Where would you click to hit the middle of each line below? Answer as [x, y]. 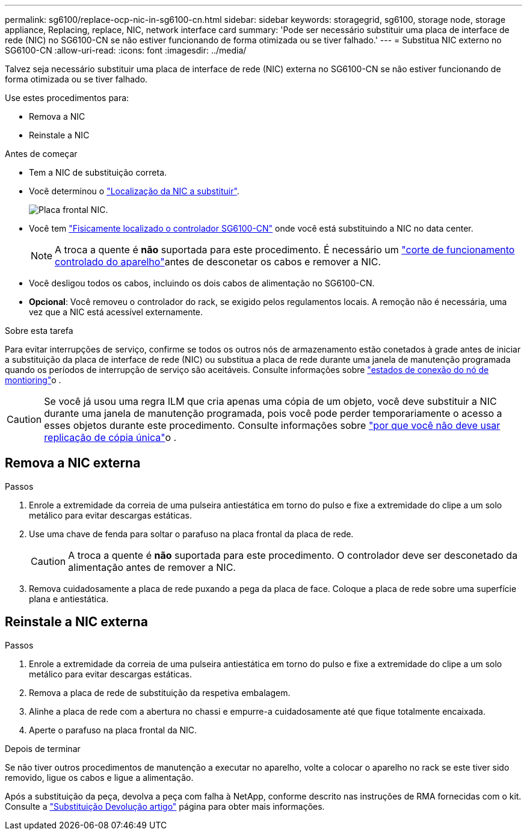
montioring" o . [33, 380]
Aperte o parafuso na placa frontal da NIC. [113, 730]
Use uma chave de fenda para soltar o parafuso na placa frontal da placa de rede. [191, 534]
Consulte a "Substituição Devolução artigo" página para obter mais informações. [165, 806]
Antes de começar [41, 154]
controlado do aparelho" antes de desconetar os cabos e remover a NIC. [218, 262]
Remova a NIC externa [73, 463]
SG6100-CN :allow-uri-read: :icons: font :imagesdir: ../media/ [126, 50]
